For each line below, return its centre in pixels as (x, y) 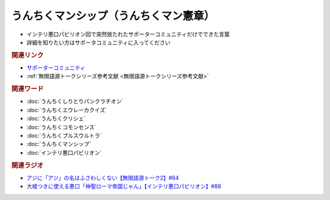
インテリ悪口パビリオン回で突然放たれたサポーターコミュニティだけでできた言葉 (128, 34)
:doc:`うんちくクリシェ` (56, 118)
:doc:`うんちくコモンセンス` (61, 127)
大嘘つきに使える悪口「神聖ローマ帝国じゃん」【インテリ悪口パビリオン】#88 (124, 187)
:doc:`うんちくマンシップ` (59, 144)
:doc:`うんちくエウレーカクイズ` (67, 110)
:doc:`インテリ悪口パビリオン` (64, 152)
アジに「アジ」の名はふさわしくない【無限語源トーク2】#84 (103, 177)
